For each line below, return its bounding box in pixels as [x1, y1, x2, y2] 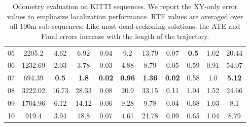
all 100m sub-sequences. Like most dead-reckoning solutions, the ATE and [10, 21, 240, 31]
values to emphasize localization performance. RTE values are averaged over [7, 11, 243, 21]
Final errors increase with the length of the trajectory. [41, 30, 209, 41]
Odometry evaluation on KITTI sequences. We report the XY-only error [12, 1, 238, 11]
